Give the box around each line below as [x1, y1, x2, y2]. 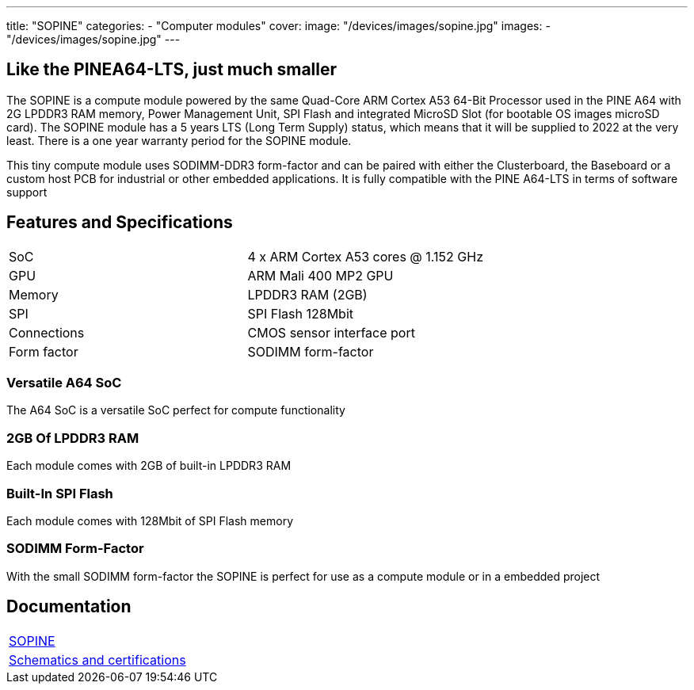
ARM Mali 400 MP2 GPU [247, 267, 394, 284]
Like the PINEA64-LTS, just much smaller [6, 59, 337, 80]
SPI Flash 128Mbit [247, 305, 353, 322]
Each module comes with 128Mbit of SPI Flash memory [6, 513, 293, 528]
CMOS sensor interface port [247, 324, 415, 341]
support [6, 185, 48, 199]
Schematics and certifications [9, 651, 186, 668]
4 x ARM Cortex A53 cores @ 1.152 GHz [247, 248, 483, 265]
